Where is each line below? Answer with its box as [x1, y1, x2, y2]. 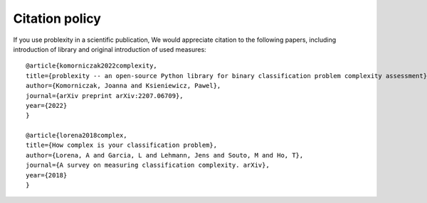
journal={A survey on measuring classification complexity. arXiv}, [26, 161, 270, 170]
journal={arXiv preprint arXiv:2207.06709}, [26, 92, 184, 99]
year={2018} [26, 171, 68, 179]
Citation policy [13, 11, 101, 26]
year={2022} [26, 101, 68, 109]
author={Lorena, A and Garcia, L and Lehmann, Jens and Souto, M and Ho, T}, [26, 151, 304, 159]
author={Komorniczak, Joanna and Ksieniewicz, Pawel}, [26, 82, 221, 90]
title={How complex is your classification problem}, [26, 141, 217, 149]
